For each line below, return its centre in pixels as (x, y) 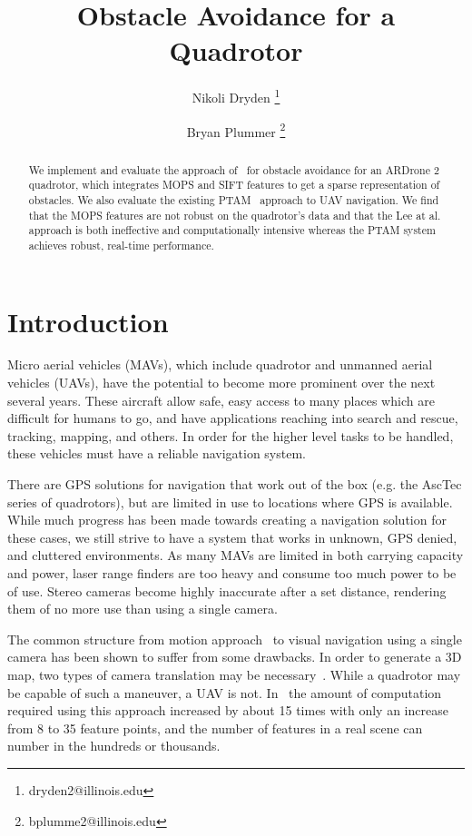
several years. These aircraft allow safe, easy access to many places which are (221, 400)
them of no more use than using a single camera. (143, 609)
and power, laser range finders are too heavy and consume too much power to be (232, 573)
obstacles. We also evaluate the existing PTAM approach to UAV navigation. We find (234, 199)
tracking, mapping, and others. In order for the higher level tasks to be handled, (231, 435)
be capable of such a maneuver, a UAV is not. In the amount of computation (225, 692)
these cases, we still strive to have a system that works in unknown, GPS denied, (232, 537)
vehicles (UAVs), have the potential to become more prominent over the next (221, 383)
